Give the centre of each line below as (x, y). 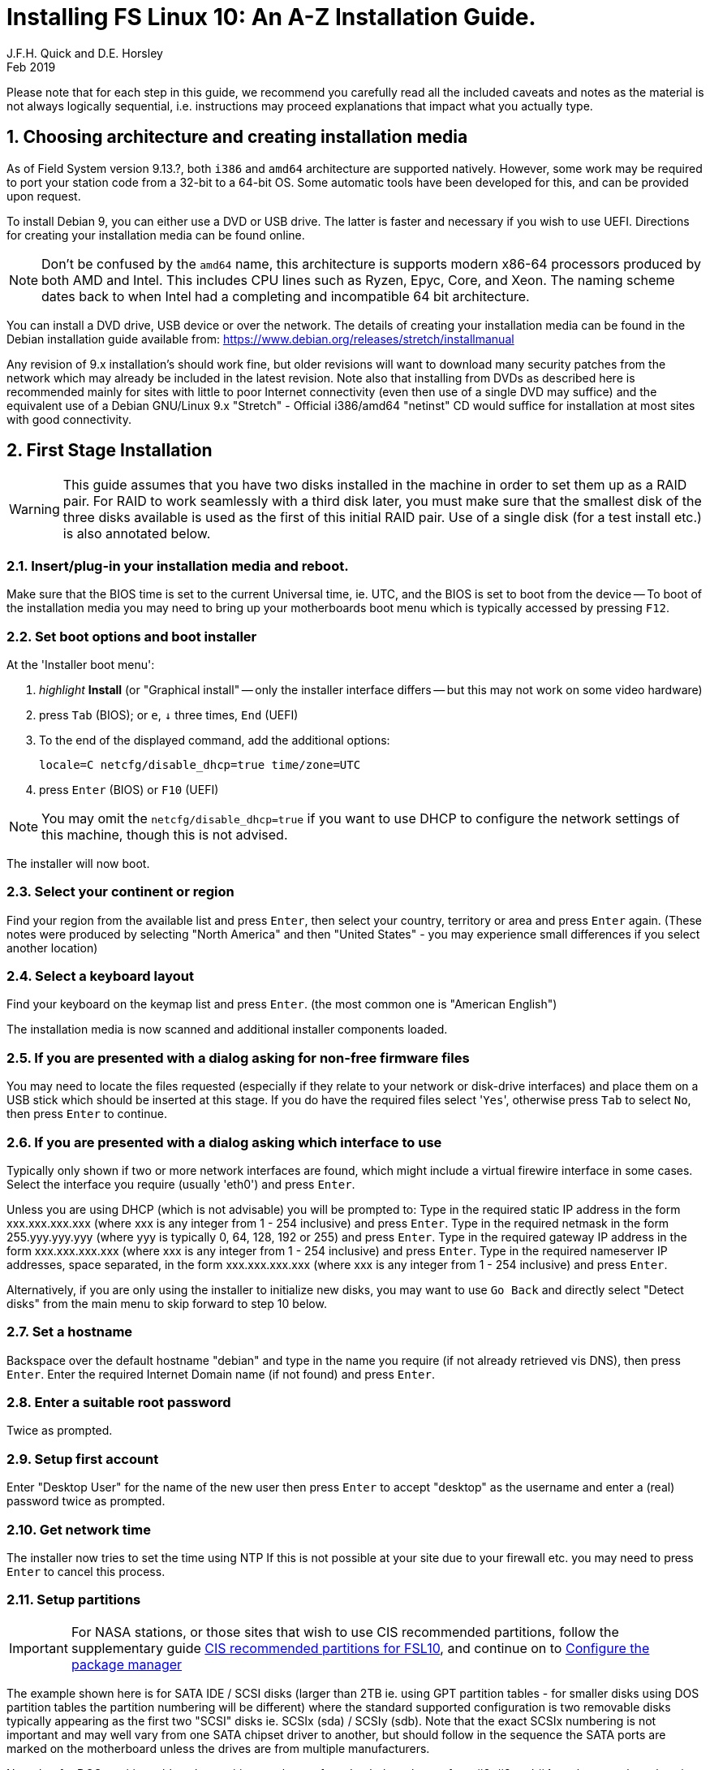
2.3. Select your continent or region (120, 892)
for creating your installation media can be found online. (156, 235)
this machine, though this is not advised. (165, 834)
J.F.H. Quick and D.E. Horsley (85, 53)
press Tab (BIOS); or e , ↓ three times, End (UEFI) (169, 714)
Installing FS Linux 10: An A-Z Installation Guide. (271, 17)
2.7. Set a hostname (70, 1332)
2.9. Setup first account (83, 1459)
